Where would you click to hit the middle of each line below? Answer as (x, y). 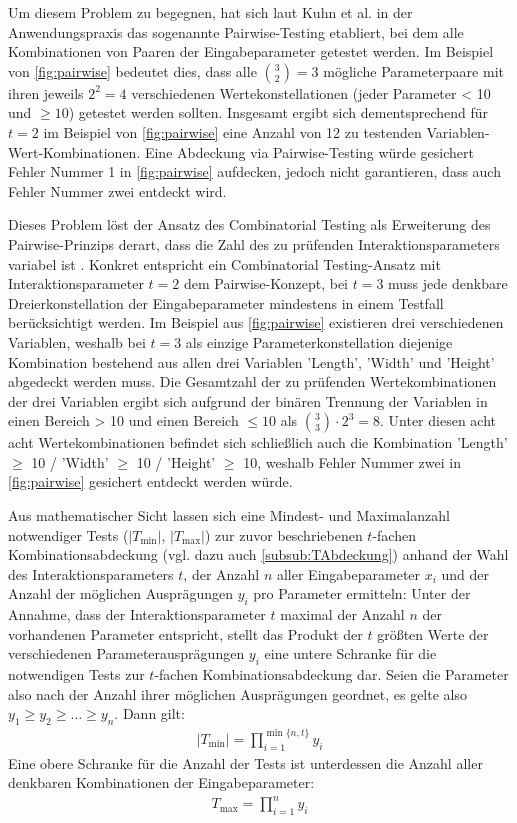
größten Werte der (433, 633)
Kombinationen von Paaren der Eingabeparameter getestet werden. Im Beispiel (251, 51)
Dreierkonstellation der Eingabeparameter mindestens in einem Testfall (226, 302)
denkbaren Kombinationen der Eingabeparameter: (161, 782)
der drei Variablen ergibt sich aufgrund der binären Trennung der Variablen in (248, 400)
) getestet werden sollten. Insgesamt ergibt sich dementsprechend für (278, 112)
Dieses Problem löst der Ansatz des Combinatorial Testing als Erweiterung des (249, 224)
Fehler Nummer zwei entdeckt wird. (117, 190)
